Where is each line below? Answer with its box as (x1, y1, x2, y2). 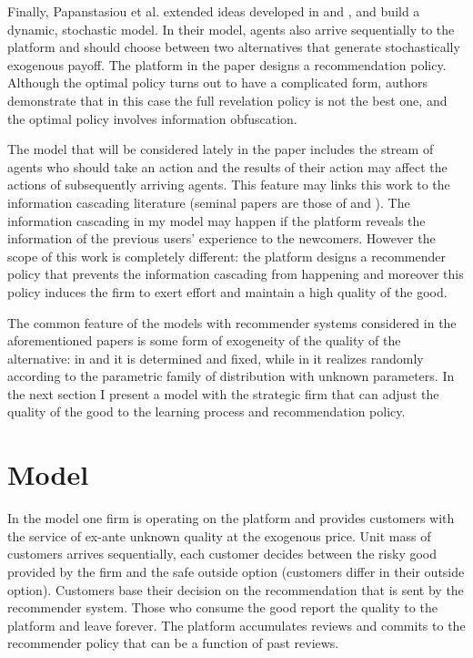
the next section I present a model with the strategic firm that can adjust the (7, 384, 439, 403)
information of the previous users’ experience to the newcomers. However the (7, 229, 436, 248)
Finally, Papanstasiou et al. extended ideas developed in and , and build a (7, 2, 420, 20)
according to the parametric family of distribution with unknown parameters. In (7, 366, 455, 386)
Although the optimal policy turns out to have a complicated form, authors (7, 73, 428, 92)
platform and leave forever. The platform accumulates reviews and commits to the (7, 615, 466, 634)
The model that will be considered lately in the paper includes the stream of (7, 139, 434, 159)
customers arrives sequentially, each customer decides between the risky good (7, 544, 438, 563)
